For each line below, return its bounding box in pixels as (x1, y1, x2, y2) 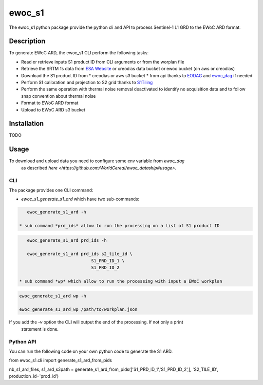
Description (9, 37, 46, 45)
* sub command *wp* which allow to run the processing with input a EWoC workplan (19, 278, 223, 284)
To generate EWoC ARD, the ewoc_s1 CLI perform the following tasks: (9, 50, 149, 56)
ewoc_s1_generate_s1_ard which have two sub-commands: (21, 196, 140, 202)
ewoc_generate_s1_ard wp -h (19, 293, 86, 299)
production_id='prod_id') (9, 373, 59, 379)
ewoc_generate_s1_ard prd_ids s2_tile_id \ (27, 251, 132, 257)
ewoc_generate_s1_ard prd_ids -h (27, 237, 107, 243)
